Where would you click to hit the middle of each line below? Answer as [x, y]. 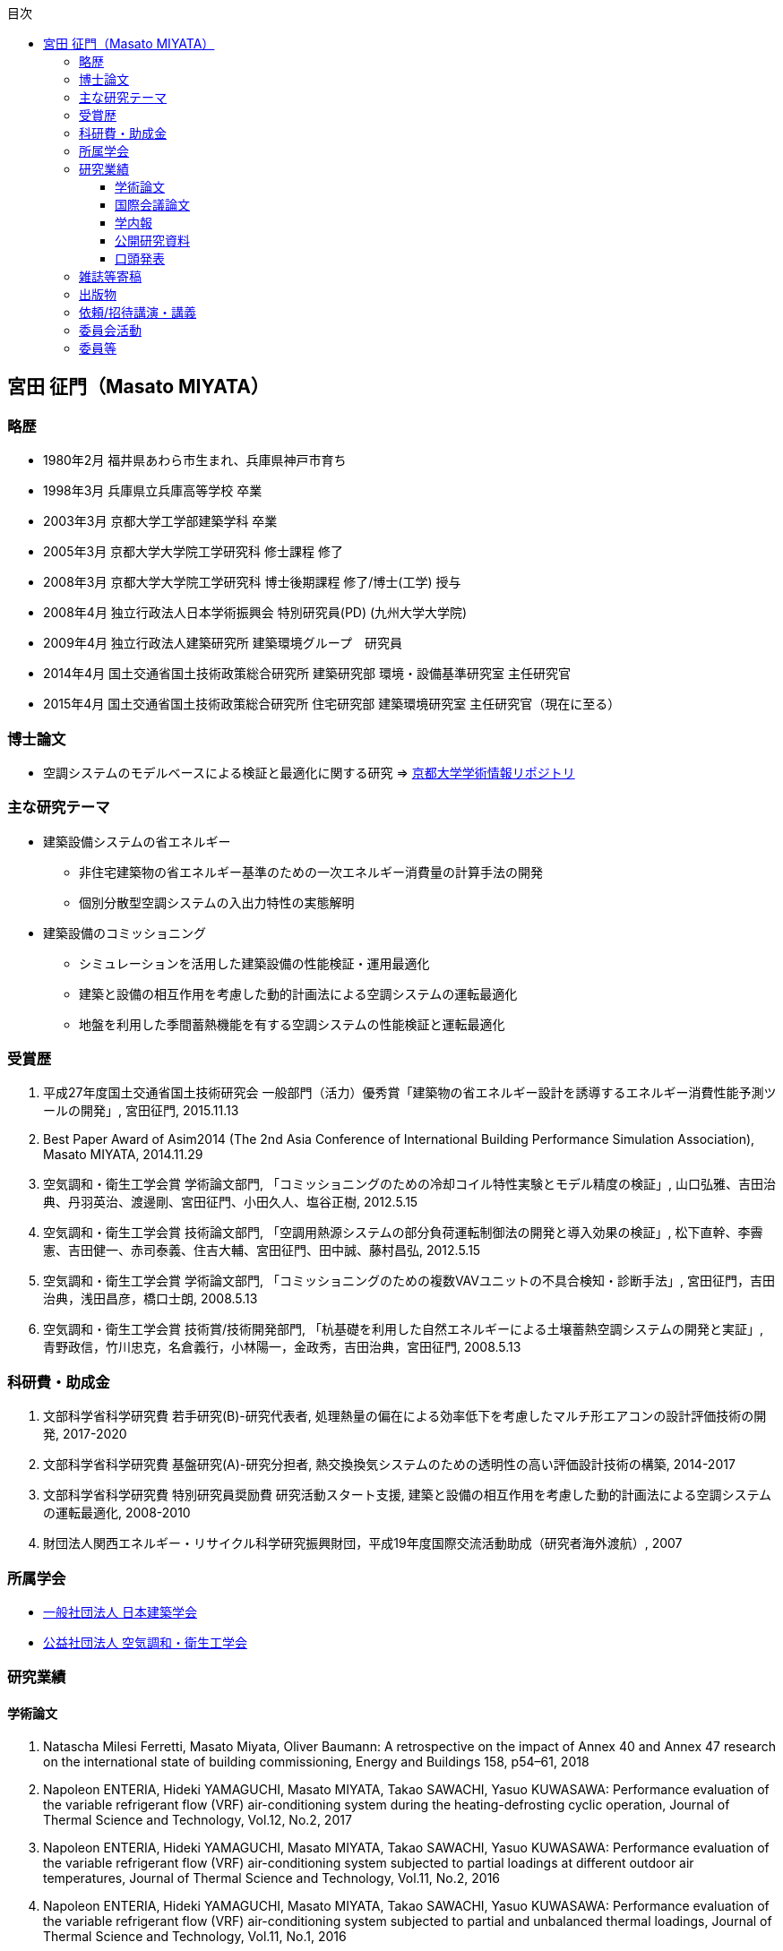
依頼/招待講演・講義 [138, 312]
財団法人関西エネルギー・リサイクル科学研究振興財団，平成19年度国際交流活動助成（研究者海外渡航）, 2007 [363, 1543]
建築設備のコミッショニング [125, 933]
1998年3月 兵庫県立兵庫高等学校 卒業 [153, 491]
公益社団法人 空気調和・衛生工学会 [145, 1642]
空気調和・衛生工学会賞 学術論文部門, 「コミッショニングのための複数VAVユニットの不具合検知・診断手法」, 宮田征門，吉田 [409, 1281]
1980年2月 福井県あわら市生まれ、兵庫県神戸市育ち [195, 460]
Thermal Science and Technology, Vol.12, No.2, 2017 [198, 1819]
